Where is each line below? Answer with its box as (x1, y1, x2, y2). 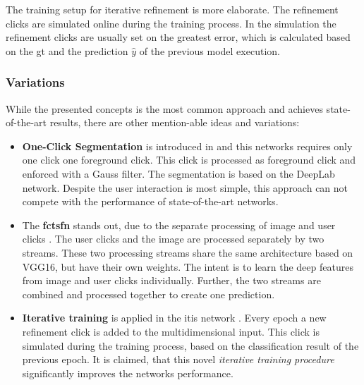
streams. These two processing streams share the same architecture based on (22, 245, 353, 259)
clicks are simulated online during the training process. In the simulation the (6, 16, 336, 30)
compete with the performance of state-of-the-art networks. (22, 194, 279, 209)
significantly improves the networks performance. (22, 365, 233, 380)
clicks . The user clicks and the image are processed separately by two (22, 231, 324, 246)
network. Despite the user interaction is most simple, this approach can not (22, 180, 348, 195)
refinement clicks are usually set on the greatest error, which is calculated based (6, 30, 351, 44)
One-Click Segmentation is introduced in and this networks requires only (22, 138, 353, 153)
